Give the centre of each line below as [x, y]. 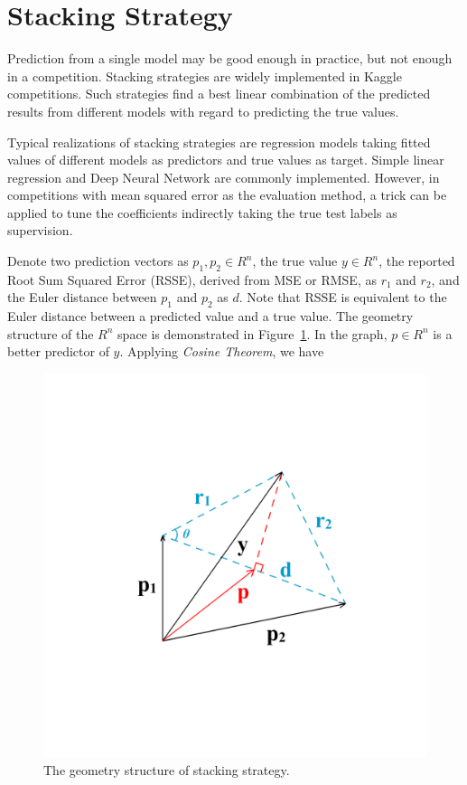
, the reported [417, 261]
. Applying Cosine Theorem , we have [222, 351]
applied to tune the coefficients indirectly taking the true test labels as [202, 212]
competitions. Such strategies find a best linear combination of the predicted [219, 94]
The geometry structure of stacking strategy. [167, 769]
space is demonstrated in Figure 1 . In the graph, [252, 333]
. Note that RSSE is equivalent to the [343, 297]
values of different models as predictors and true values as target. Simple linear [226, 160]
